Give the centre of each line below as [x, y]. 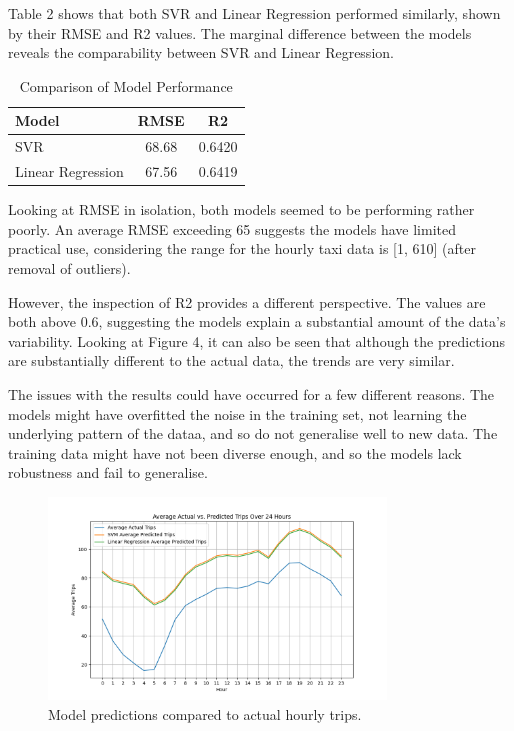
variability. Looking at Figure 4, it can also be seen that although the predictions [256, 340]
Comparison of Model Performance [126, 85]
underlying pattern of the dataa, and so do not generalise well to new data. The [253, 433]
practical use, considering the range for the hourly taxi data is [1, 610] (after [242, 248]
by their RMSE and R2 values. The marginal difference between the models [240, 32]
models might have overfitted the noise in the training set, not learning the [237, 413]
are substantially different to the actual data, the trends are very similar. [231, 360]
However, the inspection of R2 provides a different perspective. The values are [247, 301]
